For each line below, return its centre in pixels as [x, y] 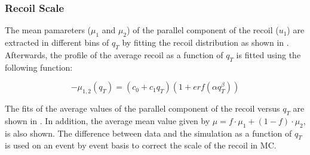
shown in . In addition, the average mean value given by [108, 120]
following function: [39, 67]
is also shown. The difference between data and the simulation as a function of [148, 133]
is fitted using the [268, 54]
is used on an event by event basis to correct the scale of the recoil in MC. [141, 145]
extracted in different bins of [57, 42]
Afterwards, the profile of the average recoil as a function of [114, 54]
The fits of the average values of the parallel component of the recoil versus [142, 108]
